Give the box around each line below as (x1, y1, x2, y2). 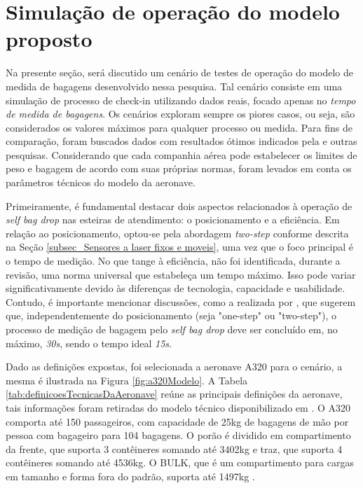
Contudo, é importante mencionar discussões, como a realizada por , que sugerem (6, 294, 356, 309)
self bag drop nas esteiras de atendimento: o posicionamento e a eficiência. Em (6, 212, 340, 227)
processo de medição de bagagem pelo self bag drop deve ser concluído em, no (6, 322, 338, 336)
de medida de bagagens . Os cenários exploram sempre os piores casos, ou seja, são (6, 106, 355, 121)
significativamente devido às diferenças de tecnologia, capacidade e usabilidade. (6, 281, 345, 295)
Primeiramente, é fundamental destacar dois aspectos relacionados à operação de (6, 198, 352, 213)
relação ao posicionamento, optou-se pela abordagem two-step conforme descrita (6, 225, 349, 240)
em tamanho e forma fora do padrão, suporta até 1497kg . (6, 468, 255, 483)
